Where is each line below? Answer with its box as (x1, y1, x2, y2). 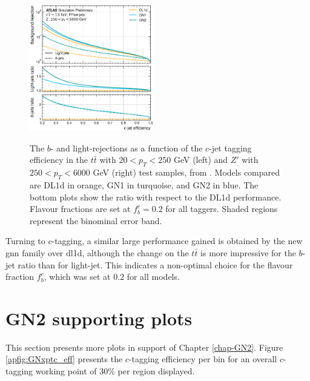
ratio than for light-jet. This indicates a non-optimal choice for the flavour (18, 258, 293, 271)
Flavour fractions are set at (30, 202, 131, 215)
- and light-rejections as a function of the (50, 141, 203, 154)
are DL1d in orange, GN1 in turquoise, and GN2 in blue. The (30, 178, 259, 191)
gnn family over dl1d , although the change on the (5, 246, 189, 259)
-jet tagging (209, 141, 252, 154)
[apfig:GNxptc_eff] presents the (5, 353, 123, 365)
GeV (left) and (173, 153, 228, 166)
